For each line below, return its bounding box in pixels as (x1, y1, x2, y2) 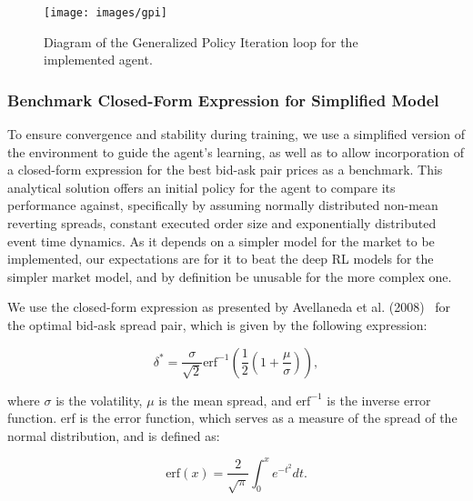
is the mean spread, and (158, 390, 292, 409)
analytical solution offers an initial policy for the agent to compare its (7, 177, 396, 196)
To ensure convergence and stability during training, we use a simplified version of (7, 125, 466, 144)
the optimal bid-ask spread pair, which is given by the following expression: (7, 316, 428, 334)
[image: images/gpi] (44, 6, 168, 19)
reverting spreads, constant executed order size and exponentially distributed (7, 214, 437, 233)
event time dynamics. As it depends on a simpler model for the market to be (7, 231, 435, 250)
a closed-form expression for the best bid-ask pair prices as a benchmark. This (7, 160, 443, 179)
